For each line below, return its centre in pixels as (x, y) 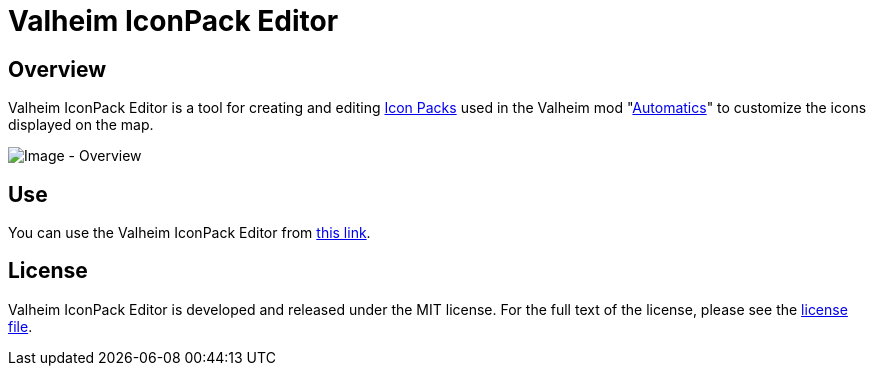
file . (20, 326)
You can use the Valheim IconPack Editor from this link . (189, 233)
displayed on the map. (81, 125)
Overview (57, 69)
